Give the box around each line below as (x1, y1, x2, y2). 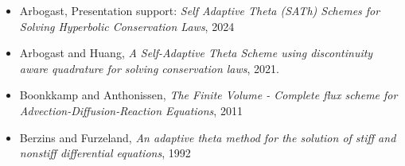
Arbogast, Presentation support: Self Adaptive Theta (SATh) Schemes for (19, 2, 380, 18)
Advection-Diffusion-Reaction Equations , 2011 (19, 102, 243, 118)
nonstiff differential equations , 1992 (19, 145, 191, 161)
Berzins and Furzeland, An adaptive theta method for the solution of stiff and (19, 129, 396, 145)
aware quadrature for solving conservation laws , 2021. (19, 60, 279, 76)
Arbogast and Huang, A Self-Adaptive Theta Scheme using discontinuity (19, 44, 373, 61)
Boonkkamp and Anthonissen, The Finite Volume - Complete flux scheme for (19, 87, 398, 103)
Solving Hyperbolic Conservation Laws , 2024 (19, 17, 235, 34)
